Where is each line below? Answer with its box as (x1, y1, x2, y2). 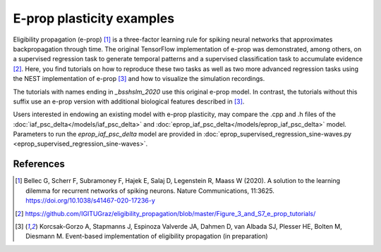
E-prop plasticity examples (13, 11, 175, 26)
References (13, 158, 65, 170)
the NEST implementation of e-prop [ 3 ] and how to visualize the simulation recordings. (13, 75, 265, 83)
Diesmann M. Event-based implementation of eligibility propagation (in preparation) (25, 232, 268, 241)
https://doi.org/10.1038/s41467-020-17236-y (25, 196, 155, 205)
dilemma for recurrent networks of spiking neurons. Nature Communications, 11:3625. (25, 187, 275, 195)
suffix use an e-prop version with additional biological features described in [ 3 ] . (13, 97, 245, 106)
